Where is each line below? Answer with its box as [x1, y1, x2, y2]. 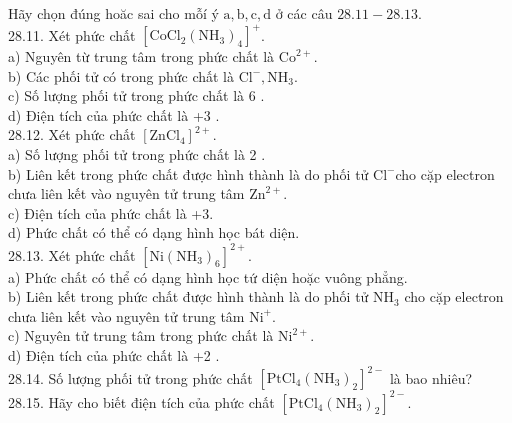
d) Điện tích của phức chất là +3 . [8, 104, 220, 125]
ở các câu [275, 3, 333, 23]
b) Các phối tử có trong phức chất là [8, 65, 234, 86]
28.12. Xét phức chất [8, 124, 136, 145]
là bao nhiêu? [389, 367, 473, 387]
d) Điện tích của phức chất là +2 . [8, 344, 220, 365]
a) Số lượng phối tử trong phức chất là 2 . [8, 144, 266, 165]
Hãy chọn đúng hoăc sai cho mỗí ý [8, 3, 219, 23]
